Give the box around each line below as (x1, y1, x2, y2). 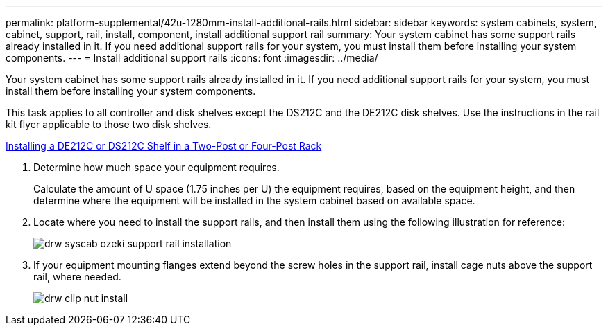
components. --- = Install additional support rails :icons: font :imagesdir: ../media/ (6, 52, 378, 64)
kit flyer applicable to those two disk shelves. (6, 118, 212, 130)
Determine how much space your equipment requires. (33, 161, 280, 173)
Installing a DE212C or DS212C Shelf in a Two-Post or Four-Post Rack (6, 140, 322, 152)
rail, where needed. (33, 271, 121, 283)
